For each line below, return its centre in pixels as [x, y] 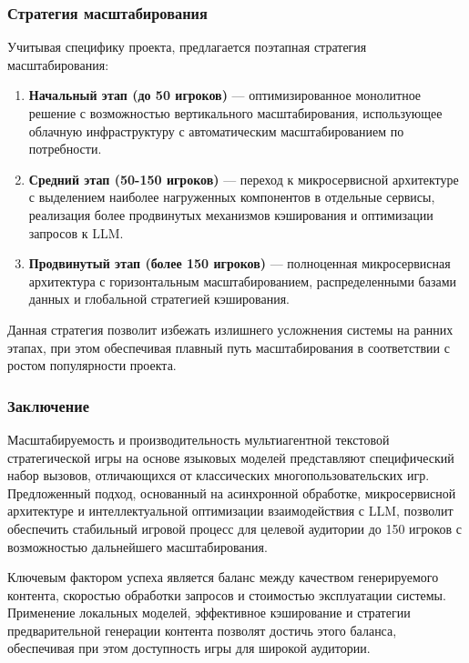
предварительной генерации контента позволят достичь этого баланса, [202, 630]
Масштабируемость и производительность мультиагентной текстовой [199, 439]
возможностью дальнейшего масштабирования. [138, 546]
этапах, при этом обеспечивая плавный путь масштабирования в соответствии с [229, 347]
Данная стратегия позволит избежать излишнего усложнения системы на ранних [230, 329]
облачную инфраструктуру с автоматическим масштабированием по [216, 131]
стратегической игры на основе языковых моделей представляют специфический [231, 457]
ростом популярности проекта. [92, 365]
